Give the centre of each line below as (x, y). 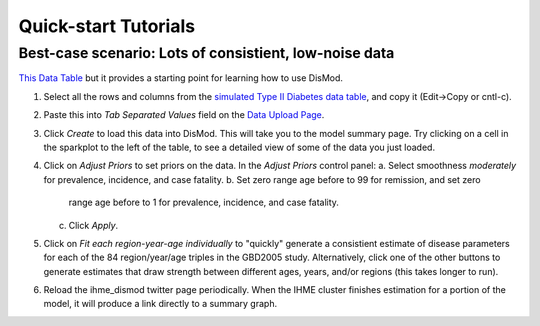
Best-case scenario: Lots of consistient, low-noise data (206, 53)
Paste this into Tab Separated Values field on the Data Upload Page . (184, 115)
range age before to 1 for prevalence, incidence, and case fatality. (204, 202)
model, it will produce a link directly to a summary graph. (160, 304)
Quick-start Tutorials (106, 26)
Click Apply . (93, 225)
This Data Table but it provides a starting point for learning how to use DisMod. (181, 78)
